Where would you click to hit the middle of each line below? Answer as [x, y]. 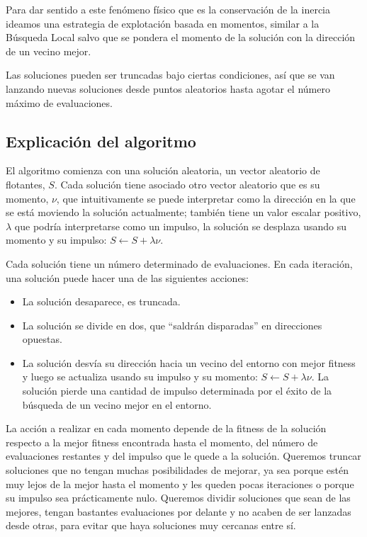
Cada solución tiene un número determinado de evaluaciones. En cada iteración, [179, 263]
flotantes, [26, 184]
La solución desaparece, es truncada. [101, 301]
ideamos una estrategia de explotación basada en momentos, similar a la [163, 23]
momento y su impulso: [56, 240]
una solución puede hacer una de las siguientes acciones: [128, 277]
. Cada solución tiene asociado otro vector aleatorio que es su [187, 184]
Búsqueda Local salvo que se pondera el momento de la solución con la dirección [181, 37]
